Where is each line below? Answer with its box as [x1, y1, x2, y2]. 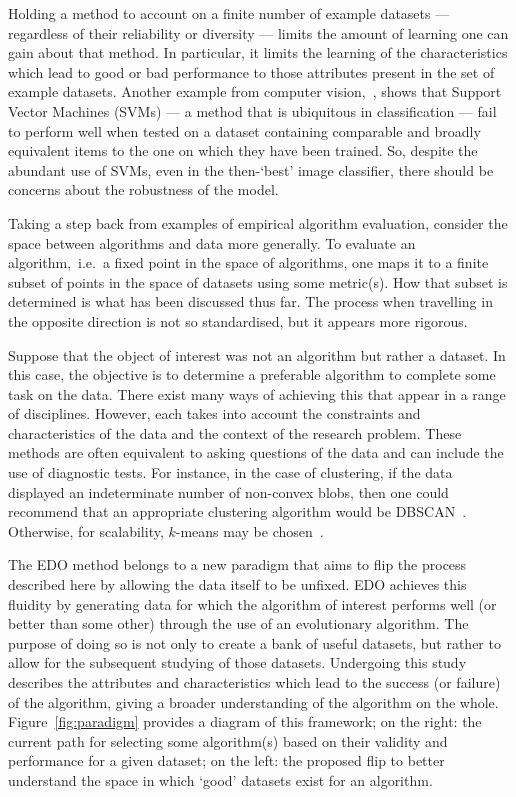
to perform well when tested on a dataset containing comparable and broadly [8, 120, 481, 141]
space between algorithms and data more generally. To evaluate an [8, 232, 416, 253]
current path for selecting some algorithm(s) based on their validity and [8, 730, 448, 751]
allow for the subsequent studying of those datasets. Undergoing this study [8, 652, 467, 673]
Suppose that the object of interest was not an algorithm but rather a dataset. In [8, 344, 506, 365]
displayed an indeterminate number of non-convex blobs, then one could [8, 481, 449, 502]
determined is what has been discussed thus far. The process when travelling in [8, 291, 493, 312]
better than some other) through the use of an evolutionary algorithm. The [8, 613, 469, 634]
